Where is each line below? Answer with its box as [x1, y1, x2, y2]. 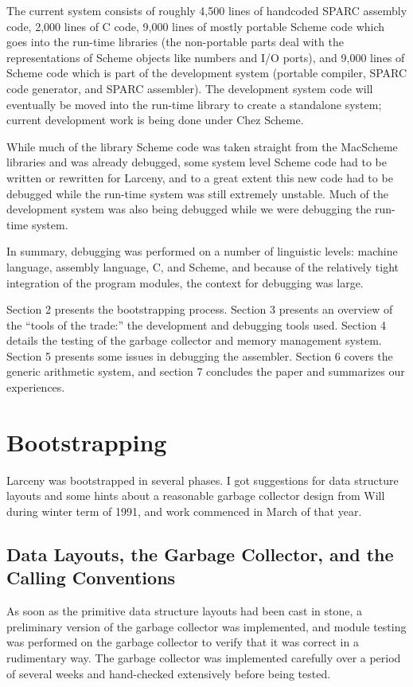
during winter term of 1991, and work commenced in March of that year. [6, 502, 362, 519]
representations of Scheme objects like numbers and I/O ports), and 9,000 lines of [6, 49, 405, 65]
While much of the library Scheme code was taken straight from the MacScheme [6, 138, 398, 154]
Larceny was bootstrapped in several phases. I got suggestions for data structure [6, 471, 399, 488]
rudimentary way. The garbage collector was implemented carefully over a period [6, 649, 401, 666]
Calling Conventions [6, 565, 176, 590]
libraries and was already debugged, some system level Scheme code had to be [6, 154, 388, 170]
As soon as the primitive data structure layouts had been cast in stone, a [6, 603, 363, 619]
